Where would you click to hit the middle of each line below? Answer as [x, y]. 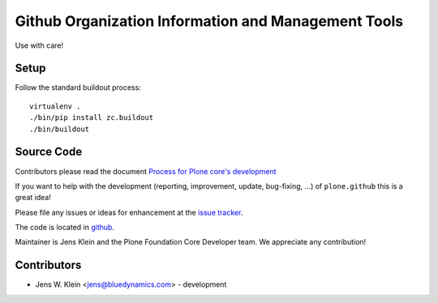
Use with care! [39, 45]
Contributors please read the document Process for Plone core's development [146, 171]
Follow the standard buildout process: [78, 87]
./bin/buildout [60, 129]
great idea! [33, 198]
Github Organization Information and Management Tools [209, 21]
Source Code [49, 152]
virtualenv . [55, 106]
